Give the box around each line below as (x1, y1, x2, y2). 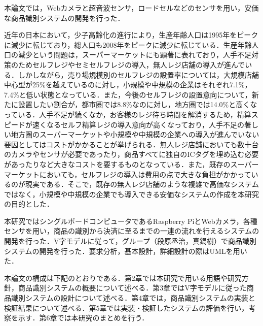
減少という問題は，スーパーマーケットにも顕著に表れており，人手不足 (18, 49, 252, 60)
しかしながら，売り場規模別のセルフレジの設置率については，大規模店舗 (18, 69, 259, 80)
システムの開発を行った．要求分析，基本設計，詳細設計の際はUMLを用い (4, 245, 247, 256)
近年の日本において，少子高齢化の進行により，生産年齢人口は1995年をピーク (4, 29, 258, 40)
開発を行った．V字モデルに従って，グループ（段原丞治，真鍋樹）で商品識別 (4, 236, 256, 246)
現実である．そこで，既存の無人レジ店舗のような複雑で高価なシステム (25, 179, 259, 189)
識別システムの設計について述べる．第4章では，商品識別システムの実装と (11, 292, 255, 303)
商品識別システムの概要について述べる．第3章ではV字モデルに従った (18, 282, 247, 293)
